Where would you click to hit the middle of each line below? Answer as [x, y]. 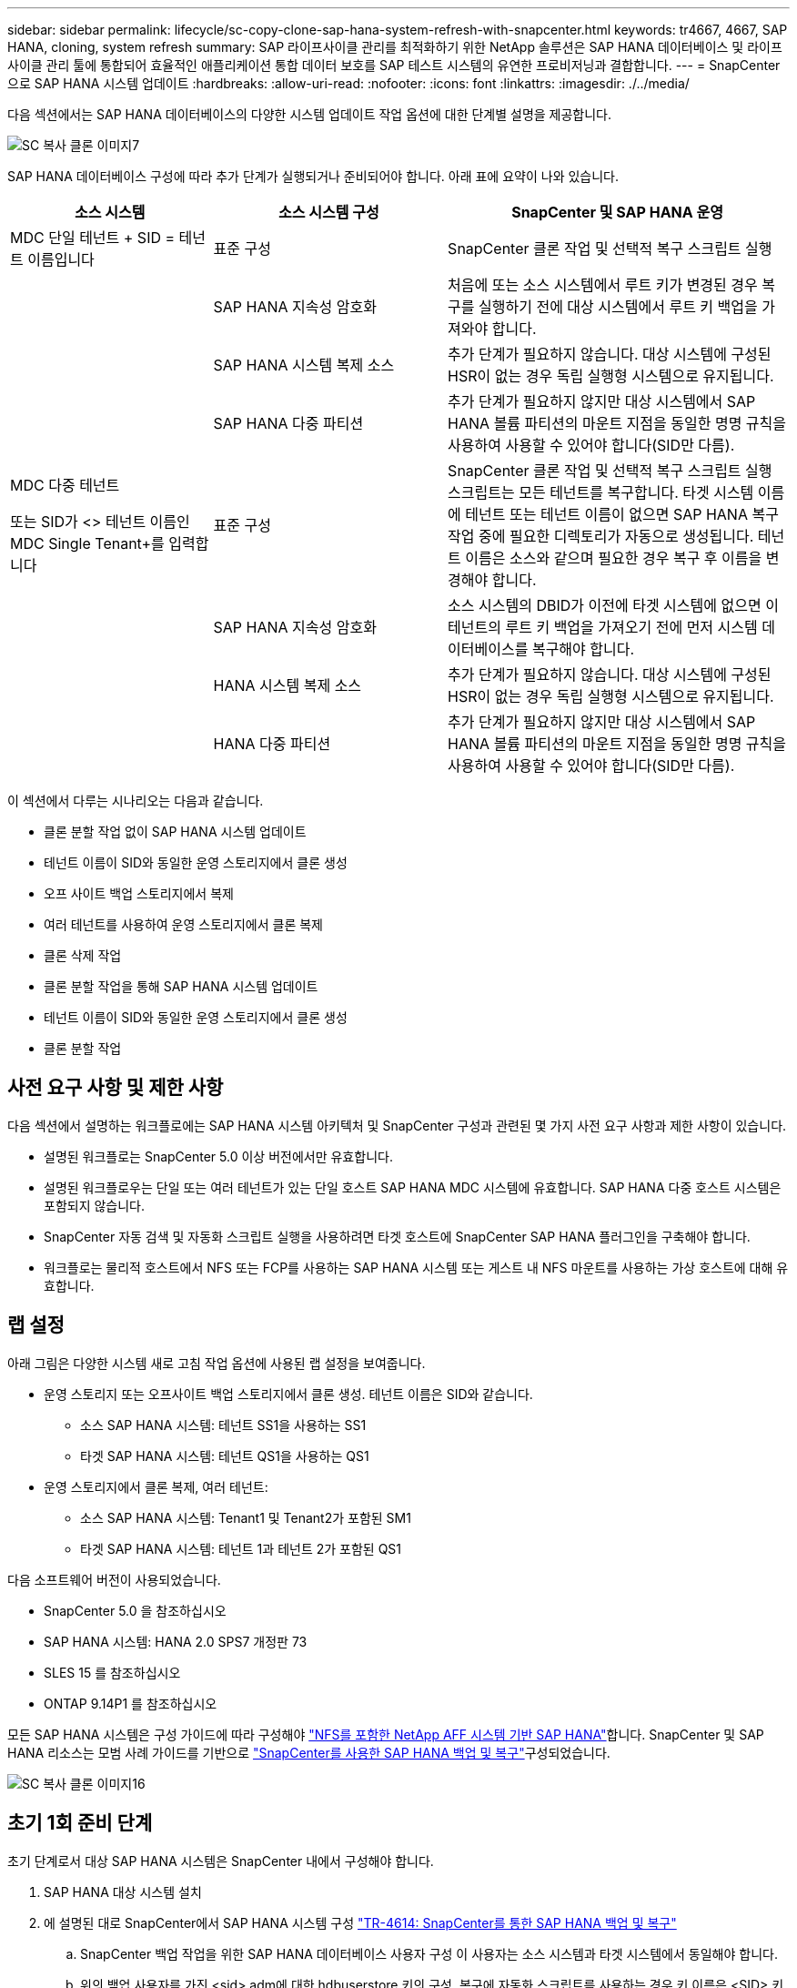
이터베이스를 [488, 649]
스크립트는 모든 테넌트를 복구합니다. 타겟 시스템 [601, 492]
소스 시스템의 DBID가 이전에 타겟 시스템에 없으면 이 [613, 605]
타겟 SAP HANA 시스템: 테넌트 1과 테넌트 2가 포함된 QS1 [241, 1548]
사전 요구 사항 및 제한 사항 [116, 1088]
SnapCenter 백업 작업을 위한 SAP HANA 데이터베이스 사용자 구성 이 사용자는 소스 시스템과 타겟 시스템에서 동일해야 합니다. [429, 1953]
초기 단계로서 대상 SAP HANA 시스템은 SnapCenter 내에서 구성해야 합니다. [221, 1861]
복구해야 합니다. [583, 649]
